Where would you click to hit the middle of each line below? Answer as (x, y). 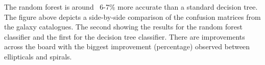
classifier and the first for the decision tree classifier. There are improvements (125, 36)
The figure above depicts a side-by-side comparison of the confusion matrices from (132, 17)
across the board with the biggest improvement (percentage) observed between (127, 46)
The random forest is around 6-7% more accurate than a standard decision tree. (131, 7)
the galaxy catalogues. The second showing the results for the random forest (123, 27)
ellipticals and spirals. (38, 56)
